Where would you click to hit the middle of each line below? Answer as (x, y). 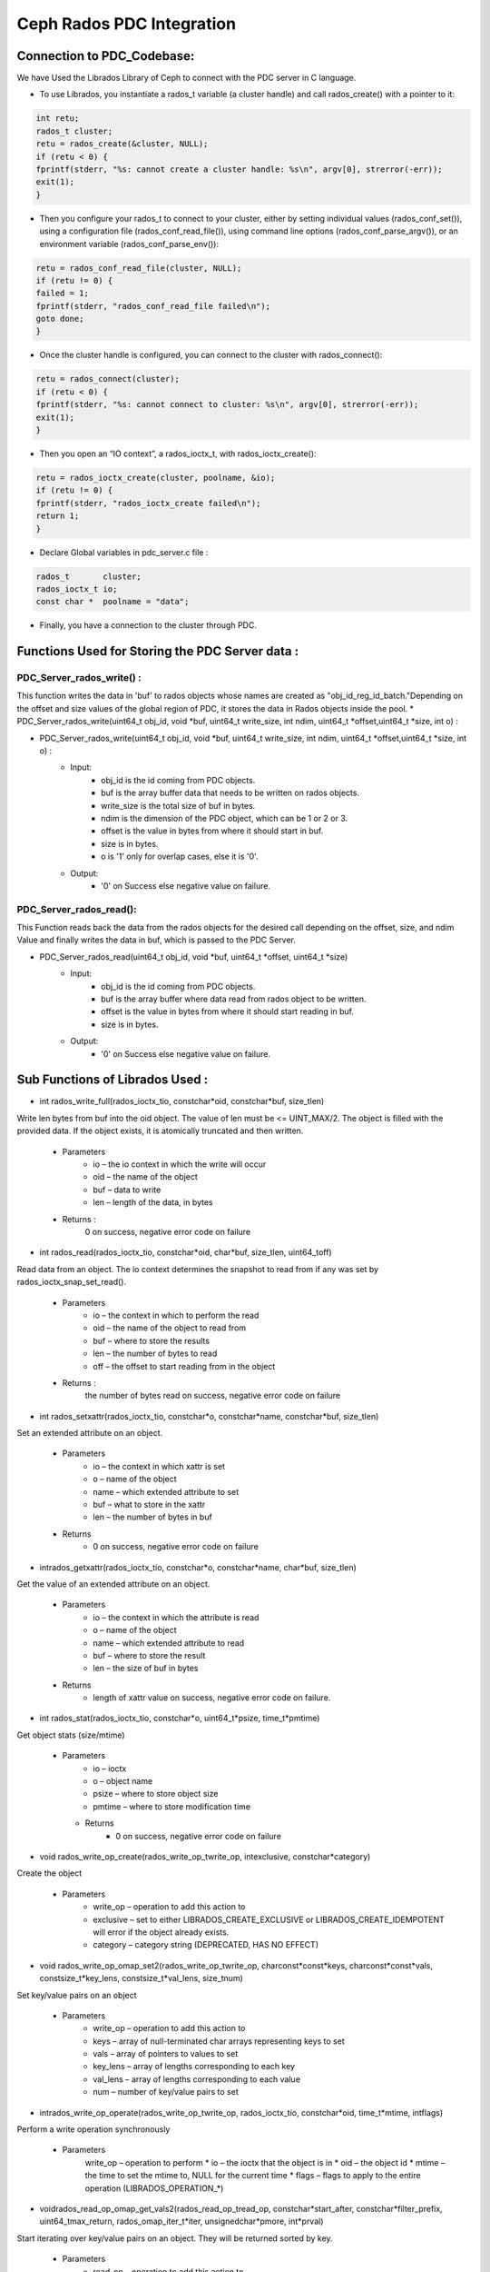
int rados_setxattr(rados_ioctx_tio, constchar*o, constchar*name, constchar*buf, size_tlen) (209, 1416)
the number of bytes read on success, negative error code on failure (213, 1396)
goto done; (60, 319)
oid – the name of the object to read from (170, 1328)
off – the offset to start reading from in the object (184, 1366)
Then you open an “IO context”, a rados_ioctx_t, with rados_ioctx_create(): (178, 453)
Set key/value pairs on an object (77, 1995)
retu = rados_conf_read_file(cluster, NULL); (139, 268)
